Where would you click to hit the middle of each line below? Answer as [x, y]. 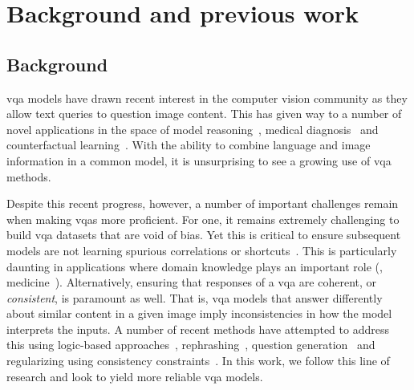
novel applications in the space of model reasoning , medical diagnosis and [193, 129]
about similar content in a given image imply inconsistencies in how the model [199, 313]
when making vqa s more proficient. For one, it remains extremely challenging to [203, 219]
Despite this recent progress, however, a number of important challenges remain [203, 203]
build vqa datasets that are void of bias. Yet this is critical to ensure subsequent [204, 235]
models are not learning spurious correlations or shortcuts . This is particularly [202, 250]
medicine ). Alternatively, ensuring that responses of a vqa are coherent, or [192, 282]
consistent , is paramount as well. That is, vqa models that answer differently [195, 297]
